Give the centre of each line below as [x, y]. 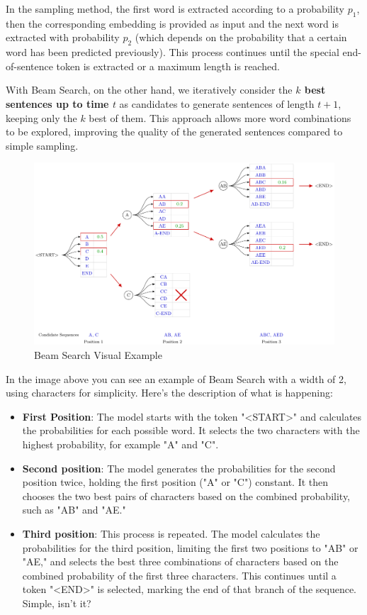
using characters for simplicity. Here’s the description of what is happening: [169, 393]
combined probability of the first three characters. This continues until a [179, 575]
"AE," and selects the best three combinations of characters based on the [180, 561]
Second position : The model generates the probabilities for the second [179, 468]
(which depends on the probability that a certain [241, 37]
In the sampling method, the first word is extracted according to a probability [175, 9]
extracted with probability [63, 37]
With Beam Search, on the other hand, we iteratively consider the [149, 90]
